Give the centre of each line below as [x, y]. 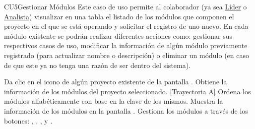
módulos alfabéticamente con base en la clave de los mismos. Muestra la [114, 101]
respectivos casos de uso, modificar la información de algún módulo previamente [126, 45]
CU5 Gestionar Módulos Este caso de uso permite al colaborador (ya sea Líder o [126, 6]
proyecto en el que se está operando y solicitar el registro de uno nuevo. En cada [126, 26]
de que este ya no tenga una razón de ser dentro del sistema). [97, 65]
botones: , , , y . [28, 120]
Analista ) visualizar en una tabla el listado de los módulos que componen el [119, 16]
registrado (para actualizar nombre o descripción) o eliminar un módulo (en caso [127, 55]
